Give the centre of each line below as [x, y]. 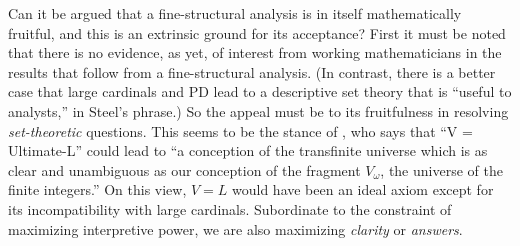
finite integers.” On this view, [97, 189]
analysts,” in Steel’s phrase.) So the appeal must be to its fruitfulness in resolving [258, 110]
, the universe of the [441, 169]
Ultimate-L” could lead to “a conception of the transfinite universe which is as [248, 150]
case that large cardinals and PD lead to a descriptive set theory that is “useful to [260, 91]
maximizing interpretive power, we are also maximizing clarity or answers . [235, 228]
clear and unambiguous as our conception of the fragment [184, 169]
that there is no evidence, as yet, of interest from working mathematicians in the [255, 52]
